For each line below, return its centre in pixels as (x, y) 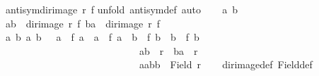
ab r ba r (168, 50)
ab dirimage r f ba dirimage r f (82, 23)
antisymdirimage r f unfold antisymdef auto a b (122, 9)
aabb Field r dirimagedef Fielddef (226, 64)
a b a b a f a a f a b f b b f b (102, 37)
